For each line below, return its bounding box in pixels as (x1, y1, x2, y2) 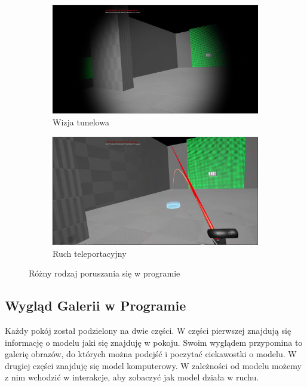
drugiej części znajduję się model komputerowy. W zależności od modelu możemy (5, 359, 302, 371)
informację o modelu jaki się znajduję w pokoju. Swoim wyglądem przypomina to (5, 336, 303, 348)
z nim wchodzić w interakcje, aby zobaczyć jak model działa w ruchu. (5, 371, 259, 383)
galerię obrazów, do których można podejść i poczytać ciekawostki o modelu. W (5, 348, 297, 360)
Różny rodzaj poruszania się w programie (29, 267, 180, 279)
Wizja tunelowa (53, 116, 109, 128)
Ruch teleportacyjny (53, 247, 127, 259)
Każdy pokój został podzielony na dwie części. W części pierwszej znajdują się (5, 324, 291, 336)
